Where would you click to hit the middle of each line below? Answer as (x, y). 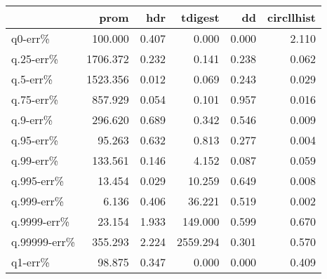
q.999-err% (38, 201)
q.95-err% (35, 140)
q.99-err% (35, 160)
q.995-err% (38, 181)
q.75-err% (35, 99)
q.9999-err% (41, 221)
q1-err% (31, 262)
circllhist (292, 17)
